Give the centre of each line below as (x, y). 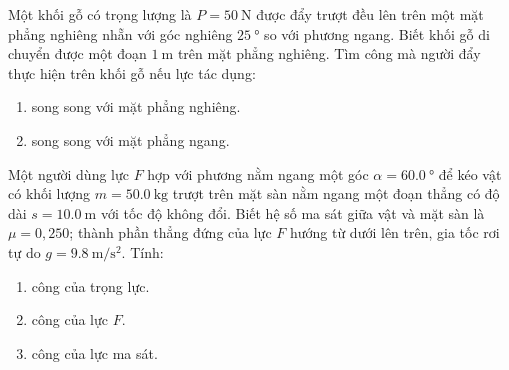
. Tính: (142, 251)
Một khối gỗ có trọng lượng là (100, 14)
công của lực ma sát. (94, 352)
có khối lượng (49, 193)
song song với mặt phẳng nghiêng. (136, 106)
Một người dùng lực (68, 173)
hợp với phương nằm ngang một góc (258, 173)
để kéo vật (470, 173)
